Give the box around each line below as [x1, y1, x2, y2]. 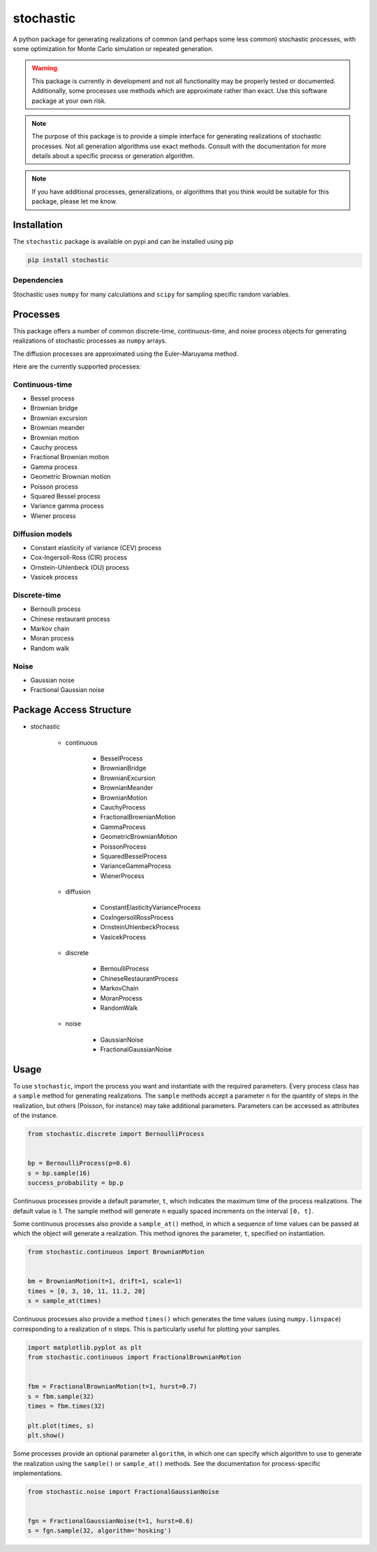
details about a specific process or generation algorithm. [31, 152, 195, 160]
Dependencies [13, 275, 64, 285]
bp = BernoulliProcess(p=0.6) [27, 1159, 131, 1167]
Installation [13, 219, 63, 231]
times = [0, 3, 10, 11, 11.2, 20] [27, 1287, 146, 1295]
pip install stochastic [27, 256, 110, 264]
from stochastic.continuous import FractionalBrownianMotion [27, 1353, 242, 1361]
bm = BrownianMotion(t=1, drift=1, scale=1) [27, 1277, 183, 1286]
